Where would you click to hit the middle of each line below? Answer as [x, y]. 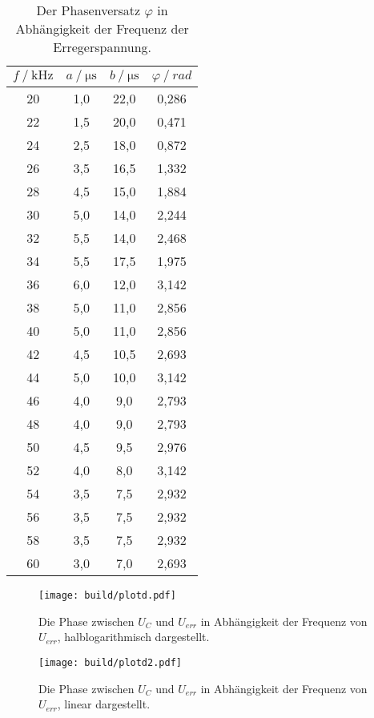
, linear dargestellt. [104, 704]
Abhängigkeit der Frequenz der [102, 28]
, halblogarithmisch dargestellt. [133, 637]
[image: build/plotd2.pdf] [110, 662]
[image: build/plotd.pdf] [107, 595]
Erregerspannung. [102, 47]
